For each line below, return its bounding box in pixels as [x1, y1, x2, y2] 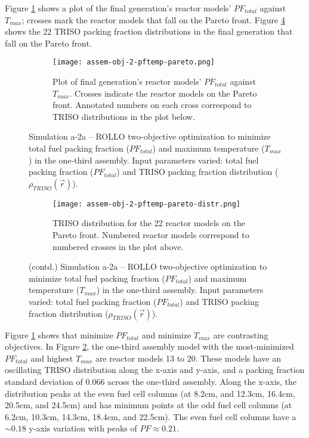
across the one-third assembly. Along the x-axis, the [107, 375, 297, 387]
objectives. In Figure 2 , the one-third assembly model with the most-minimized [5, 340, 294, 353]
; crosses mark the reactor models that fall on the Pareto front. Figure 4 [21, 13, 285, 26]
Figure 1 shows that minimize [5, 328, 113, 341]
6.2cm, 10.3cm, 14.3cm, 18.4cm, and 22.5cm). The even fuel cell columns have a [5, 410, 296, 422]
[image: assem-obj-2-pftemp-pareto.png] [52, 58, 215, 67]
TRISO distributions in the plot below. [52, 110, 195, 122]
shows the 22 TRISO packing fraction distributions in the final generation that [5, 25, 293, 38]
